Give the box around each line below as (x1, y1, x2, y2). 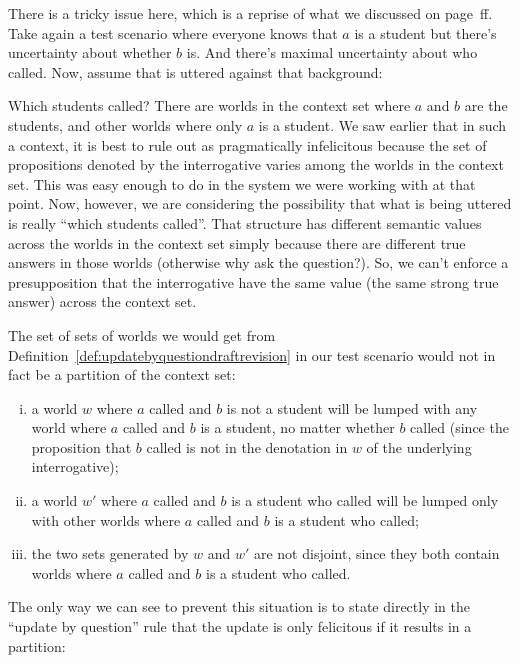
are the (464, 95, 508, 116)
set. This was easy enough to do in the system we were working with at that (8, 173, 476, 194)
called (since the (410, 417, 509, 438)
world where (31, 417, 107, 438)
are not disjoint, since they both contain (253, 543, 500, 564)
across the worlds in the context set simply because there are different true (8, 232, 466, 253)
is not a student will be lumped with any (226, 397, 478, 418)
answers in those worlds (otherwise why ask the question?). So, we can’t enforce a (8, 252, 509, 273)
